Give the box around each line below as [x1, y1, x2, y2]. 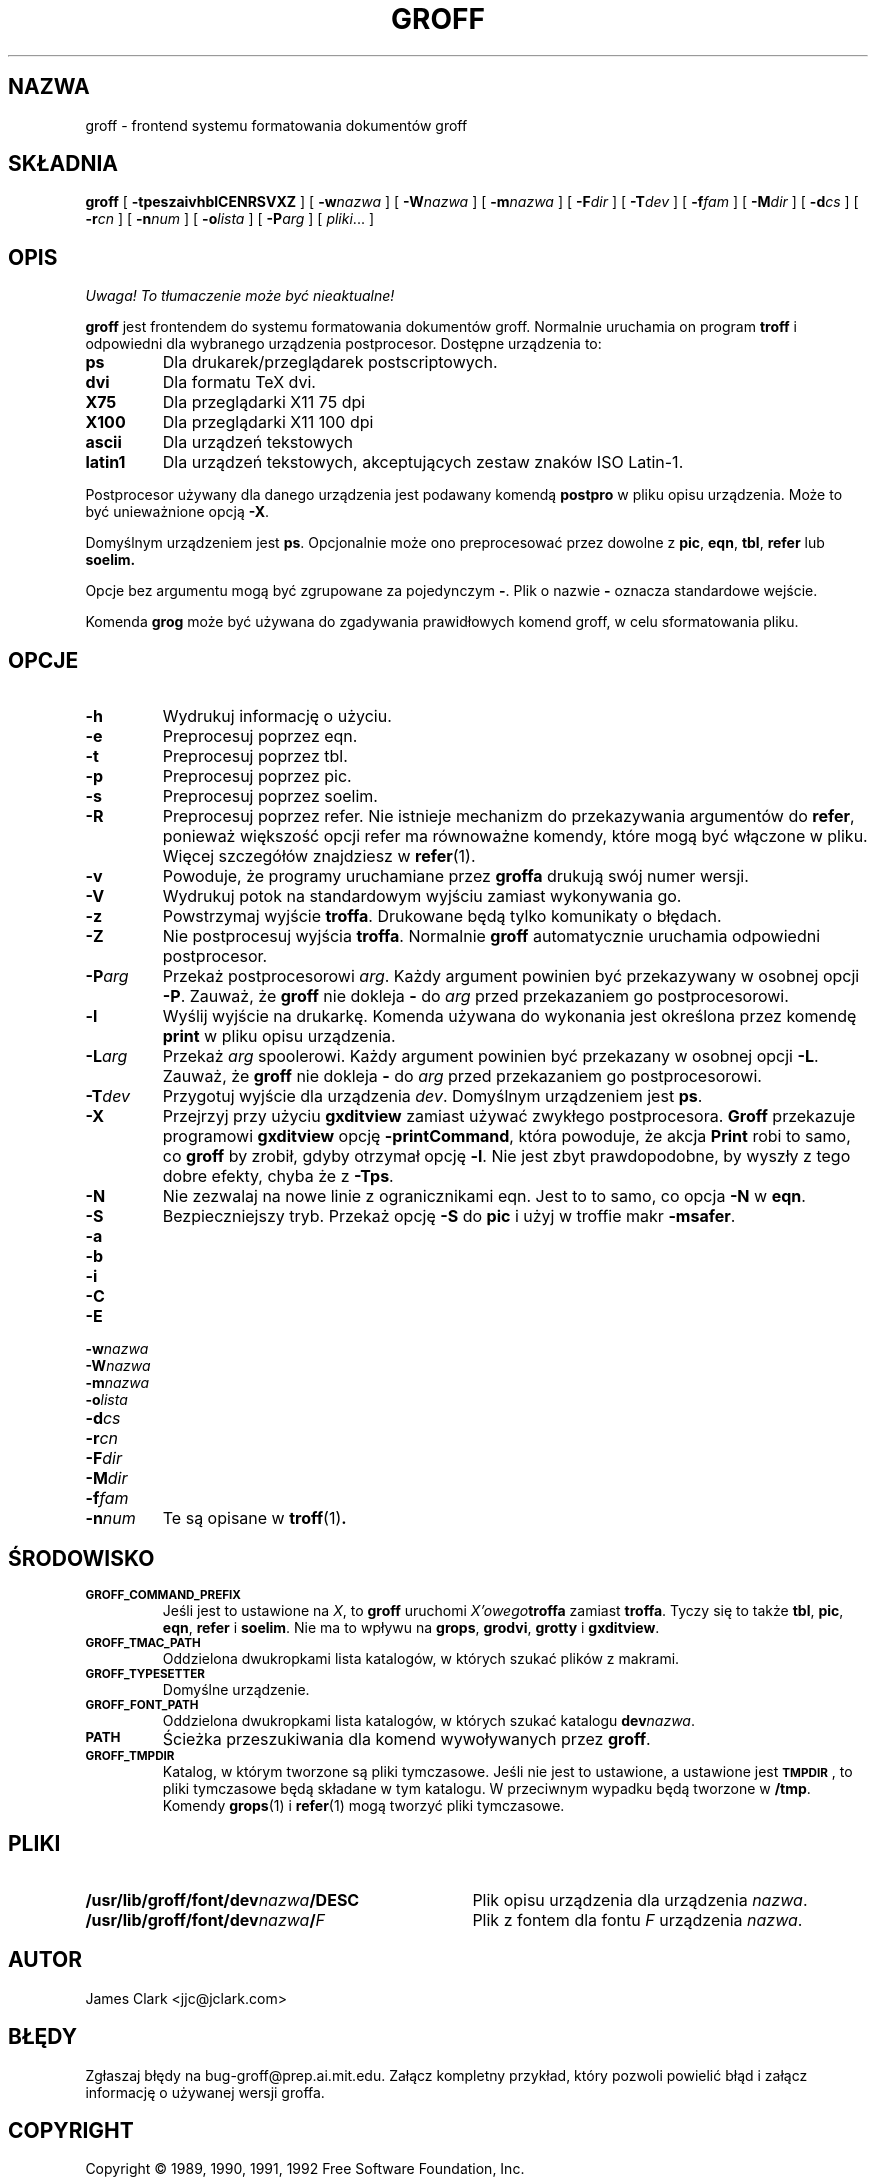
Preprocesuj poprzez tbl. [162, 746, 348, 767]
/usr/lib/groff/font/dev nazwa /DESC [85, 1889, 360, 1910]
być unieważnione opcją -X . [85, 503, 270, 521]
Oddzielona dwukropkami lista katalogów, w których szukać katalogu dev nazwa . [162, 1711, 696, 1729]
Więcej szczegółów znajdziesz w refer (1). [162, 846, 476, 867]
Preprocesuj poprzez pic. [162, 766, 352, 787]
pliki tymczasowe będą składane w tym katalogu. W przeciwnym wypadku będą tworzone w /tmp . [162, 1779, 811, 1797]
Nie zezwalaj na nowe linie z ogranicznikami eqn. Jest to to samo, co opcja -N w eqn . [162, 1186, 806, 1207]
